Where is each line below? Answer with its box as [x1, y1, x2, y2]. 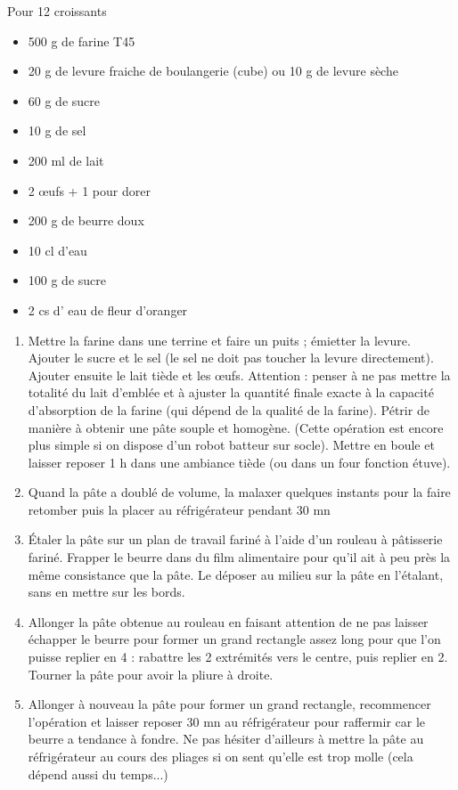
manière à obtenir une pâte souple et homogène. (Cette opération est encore [28, 418, 444, 436]
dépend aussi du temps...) [28, 764, 168, 783]
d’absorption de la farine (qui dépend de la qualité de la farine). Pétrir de [28, 400, 429, 419]
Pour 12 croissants [7, 2, 107, 20]
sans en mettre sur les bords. [28, 582, 185, 601]
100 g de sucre [28, 271, 107, 289]
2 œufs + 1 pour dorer [28, 181, 151, 200]
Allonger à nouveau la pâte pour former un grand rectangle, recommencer [28, 695, 431, 713]
